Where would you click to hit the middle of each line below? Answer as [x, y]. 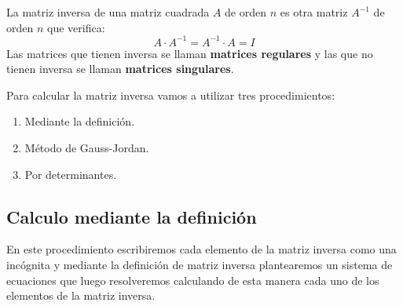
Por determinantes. [71, 174]
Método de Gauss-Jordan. [87, 148]
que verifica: [76, 27]
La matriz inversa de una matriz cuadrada [108, 12]
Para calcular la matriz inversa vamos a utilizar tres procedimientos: [171, 95]
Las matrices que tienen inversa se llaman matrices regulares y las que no [190, 53]
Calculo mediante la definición [132, 216]
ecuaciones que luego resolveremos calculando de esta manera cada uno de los [193, 280]
